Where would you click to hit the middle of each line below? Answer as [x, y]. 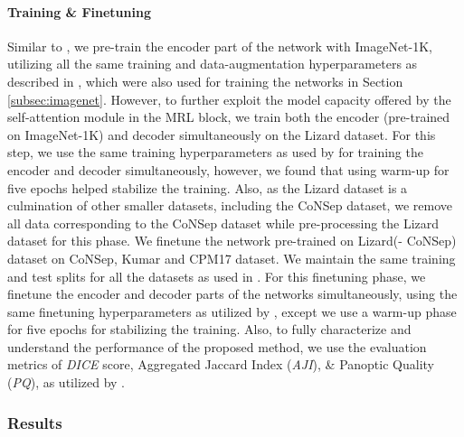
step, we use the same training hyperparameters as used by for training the [215, 152]
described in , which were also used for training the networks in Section [205, 81]
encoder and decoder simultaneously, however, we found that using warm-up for [228, 169]
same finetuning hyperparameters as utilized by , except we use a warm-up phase [232, 311]
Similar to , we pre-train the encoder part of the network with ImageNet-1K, [220, 46]
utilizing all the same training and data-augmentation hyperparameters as [213, 64]
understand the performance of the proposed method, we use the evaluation [217, 346]
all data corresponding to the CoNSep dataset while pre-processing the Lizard [223, 223]
